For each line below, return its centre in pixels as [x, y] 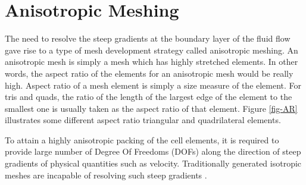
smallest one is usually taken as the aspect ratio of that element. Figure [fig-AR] [151, 108]
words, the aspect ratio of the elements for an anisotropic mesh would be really [149, 73]
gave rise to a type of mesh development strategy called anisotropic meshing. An [152, 50]
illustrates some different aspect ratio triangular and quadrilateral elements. [143, 120]
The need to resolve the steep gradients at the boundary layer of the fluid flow [148, 38]
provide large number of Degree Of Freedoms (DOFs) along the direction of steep [153, 151]
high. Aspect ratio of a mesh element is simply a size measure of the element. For [153, 85]
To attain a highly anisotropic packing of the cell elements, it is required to [142, 139]
